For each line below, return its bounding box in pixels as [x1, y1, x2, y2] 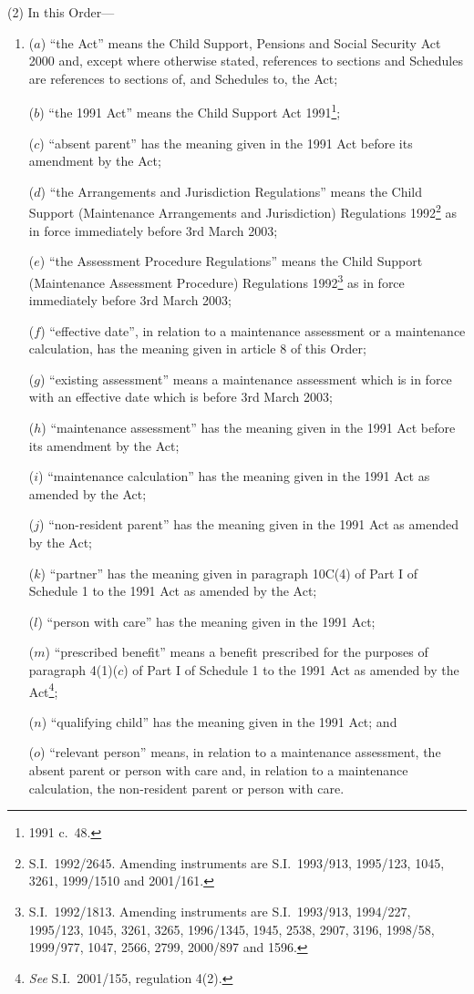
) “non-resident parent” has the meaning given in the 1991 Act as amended [39, 515, 459, 534]
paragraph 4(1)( [28, 661, 118, 679]
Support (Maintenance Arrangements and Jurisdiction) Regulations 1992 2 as [28, 200, 457, 222]
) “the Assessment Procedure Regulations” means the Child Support [39, 251, 423, 271]
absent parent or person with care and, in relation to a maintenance [28, 761, 408, 780]
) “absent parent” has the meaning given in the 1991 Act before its [39, 133, 413, 152]
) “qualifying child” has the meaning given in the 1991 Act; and [41, 712, 397, 731]
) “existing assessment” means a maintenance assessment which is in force [39, 369, 452, 388]
